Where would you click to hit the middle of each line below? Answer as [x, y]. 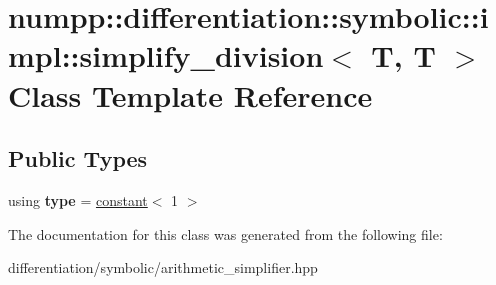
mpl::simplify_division [166, 55]
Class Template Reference [190, 94]
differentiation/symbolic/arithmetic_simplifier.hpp [163, 267]
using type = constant [78, 199]
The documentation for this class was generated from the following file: [225, 233]
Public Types [78, 158]
